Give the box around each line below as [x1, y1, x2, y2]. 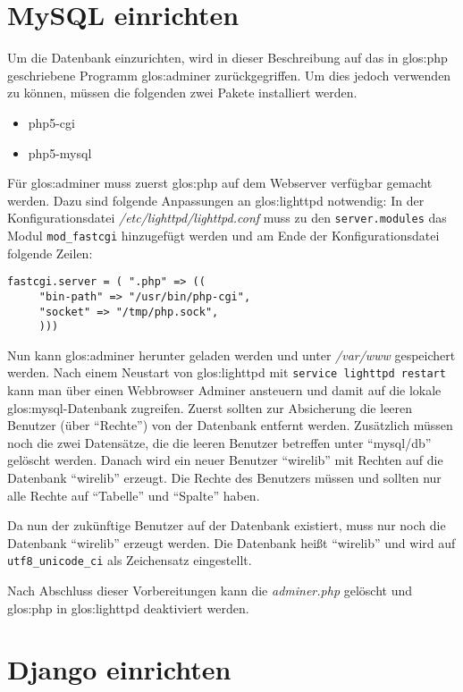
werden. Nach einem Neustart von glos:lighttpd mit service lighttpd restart [7, 363, 446, 382]
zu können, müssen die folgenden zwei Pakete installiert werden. [7, 83, 358, 102]
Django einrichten [7, 651, 231, 688]
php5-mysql [28, 143, 92, 162]
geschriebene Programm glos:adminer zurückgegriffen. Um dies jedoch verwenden [7, 65, 451, 84]
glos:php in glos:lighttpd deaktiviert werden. [7, 598, 249, 617]
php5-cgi [28, 113, 75, 131]
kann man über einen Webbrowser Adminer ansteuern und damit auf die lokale [7, 381, 442, 400]
